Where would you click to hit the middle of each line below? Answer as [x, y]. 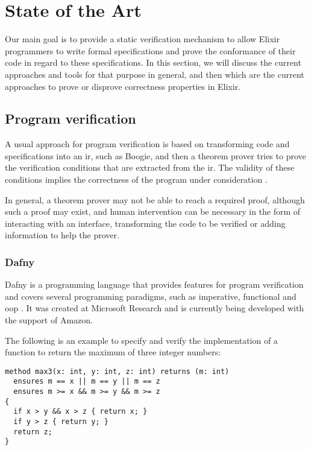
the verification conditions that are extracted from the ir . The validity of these [150, 167]
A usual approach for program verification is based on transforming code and [147, 144]
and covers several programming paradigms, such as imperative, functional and [151, 296]
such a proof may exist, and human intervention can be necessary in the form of [153, 211]
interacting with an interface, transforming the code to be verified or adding [145, 223]
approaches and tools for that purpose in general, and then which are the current [155, 74]
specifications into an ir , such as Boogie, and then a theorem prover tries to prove [155, 155]
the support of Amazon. [49, 320]
